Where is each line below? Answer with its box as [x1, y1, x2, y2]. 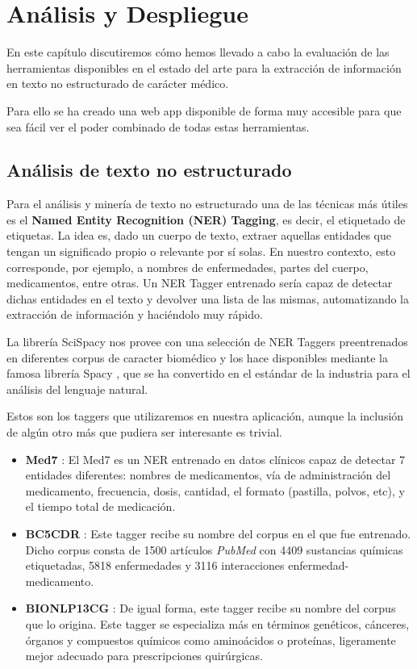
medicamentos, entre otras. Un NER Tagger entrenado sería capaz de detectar [6, 274, 393, 291]
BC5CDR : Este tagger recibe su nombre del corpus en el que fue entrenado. [25, 525, 411, 541]
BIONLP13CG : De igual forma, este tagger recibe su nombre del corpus [25, 600, 396, 617]
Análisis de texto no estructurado [6, 157, 292, 182]
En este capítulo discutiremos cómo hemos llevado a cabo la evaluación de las [6, 44, 390, 61]
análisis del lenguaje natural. [6, 380, 148, 397]
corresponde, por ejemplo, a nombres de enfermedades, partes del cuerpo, [6, 258, 369, 275]
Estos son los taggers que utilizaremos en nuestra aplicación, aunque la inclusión [6, 408, 404, 424]
